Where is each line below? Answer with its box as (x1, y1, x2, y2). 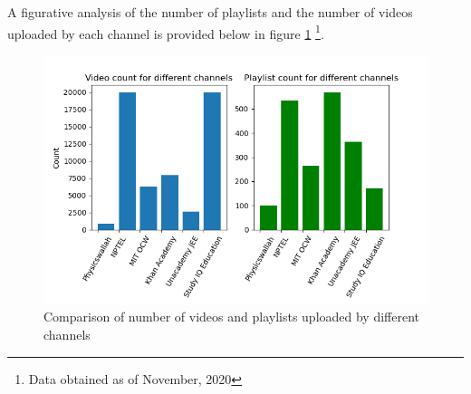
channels (43, 325, 91, 344)
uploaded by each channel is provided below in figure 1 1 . (7, 21, 324, 43)
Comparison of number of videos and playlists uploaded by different (43, 307, 420, 326)
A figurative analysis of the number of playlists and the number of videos (7, 3, 413, 21)
